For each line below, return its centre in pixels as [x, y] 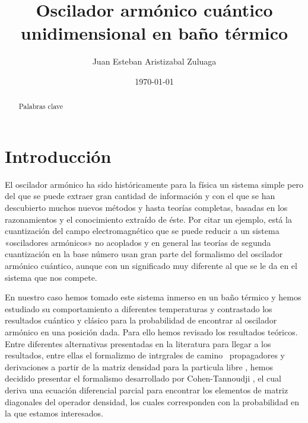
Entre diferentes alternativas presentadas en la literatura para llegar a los [138, 343]
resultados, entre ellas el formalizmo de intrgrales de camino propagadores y [145, 355]
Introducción [58, 156]
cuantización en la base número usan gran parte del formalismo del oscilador [144, 254]
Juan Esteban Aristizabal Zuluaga [154, 61]
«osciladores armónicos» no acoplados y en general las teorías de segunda [138, 242]
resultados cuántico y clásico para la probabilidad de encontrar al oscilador [141, 320]
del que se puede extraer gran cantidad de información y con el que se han [140, 196]
